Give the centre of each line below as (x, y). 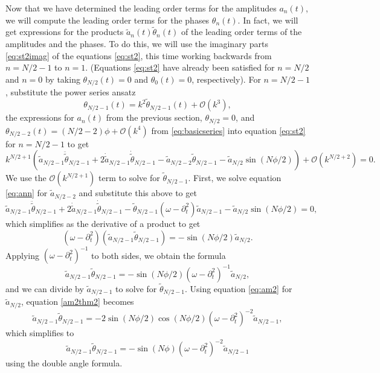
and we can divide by (45, 288)
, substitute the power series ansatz (71, 92)
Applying (23, 255)
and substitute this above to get (138, 193)
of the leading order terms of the (241, 32)
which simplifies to (40, 333)
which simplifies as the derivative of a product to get (103, 223)
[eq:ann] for (27, 193)
